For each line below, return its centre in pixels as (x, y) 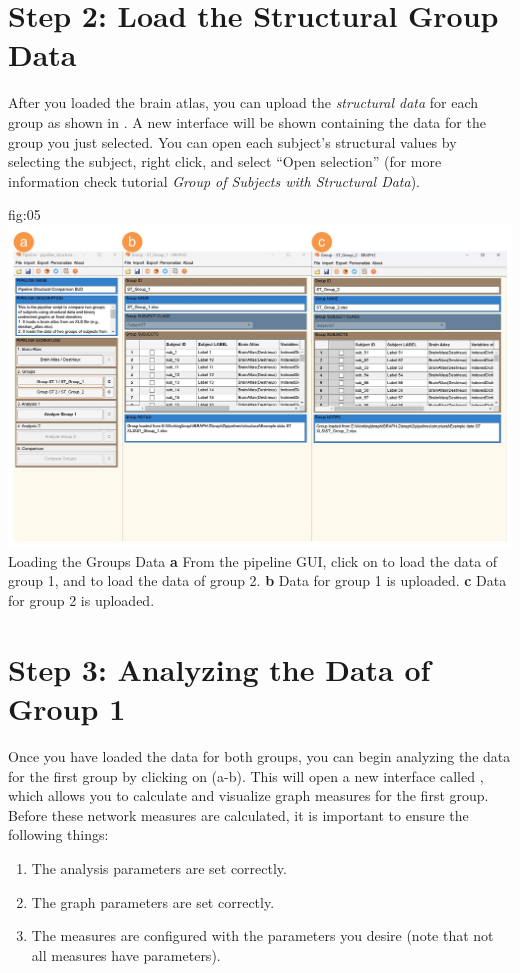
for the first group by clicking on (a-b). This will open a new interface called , (246, 775)
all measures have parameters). (126, 954)
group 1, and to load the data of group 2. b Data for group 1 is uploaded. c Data (257, 580)
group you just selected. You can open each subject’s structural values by (232, 141)
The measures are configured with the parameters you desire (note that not (262, 935)
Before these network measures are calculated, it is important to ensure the (238, 814)
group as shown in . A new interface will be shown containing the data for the (247, 121)
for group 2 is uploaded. (81, 600)
